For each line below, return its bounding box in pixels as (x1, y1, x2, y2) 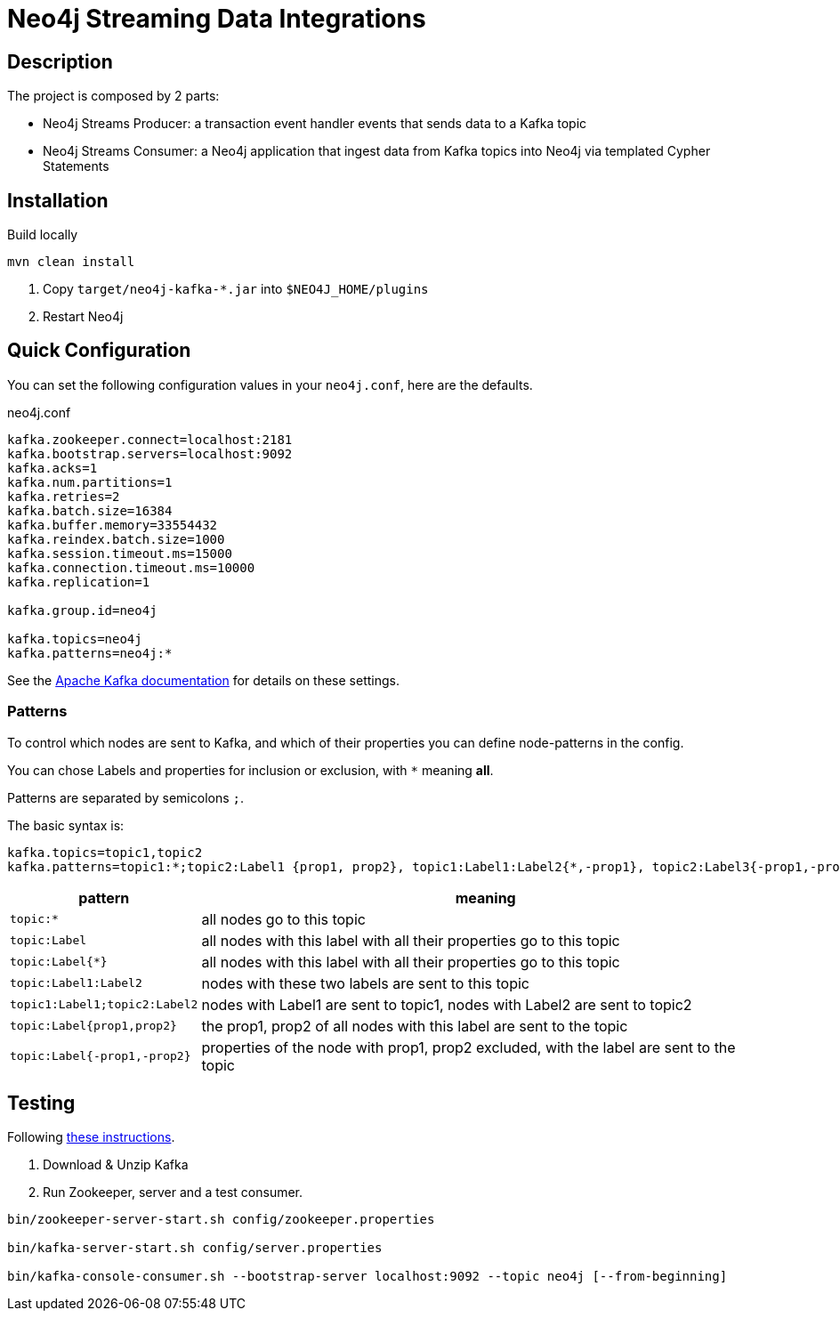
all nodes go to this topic (201, 910, 366, 928)
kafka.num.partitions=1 (7, 474, 173, 489)
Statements (43, 158, 109, 174)
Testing (7, 1092, 76, 1115)
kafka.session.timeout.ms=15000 (7, 546, 232, 561)
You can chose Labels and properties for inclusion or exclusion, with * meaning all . (7, 762, 494, 778)
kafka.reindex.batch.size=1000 (7, 531, 225, 546)
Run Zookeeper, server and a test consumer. (43, 1185, 303, 1201)
